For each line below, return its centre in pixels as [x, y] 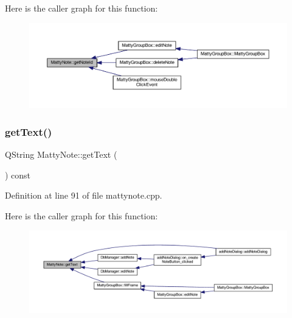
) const [18, 175]
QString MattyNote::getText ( [61, 154]
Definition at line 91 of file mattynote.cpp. [84, 195]
